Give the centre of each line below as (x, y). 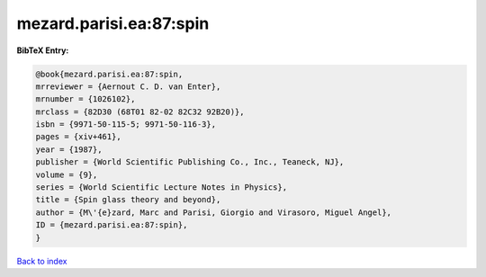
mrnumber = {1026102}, (85, 99)
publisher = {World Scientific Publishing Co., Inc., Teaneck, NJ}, (190, 162)
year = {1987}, (69, 149)
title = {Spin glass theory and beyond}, (128, 200)
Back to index (42, 261)
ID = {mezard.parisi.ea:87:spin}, (112, 225)
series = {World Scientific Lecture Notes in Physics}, (162, 188)
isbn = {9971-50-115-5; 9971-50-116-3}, (126, 125)
